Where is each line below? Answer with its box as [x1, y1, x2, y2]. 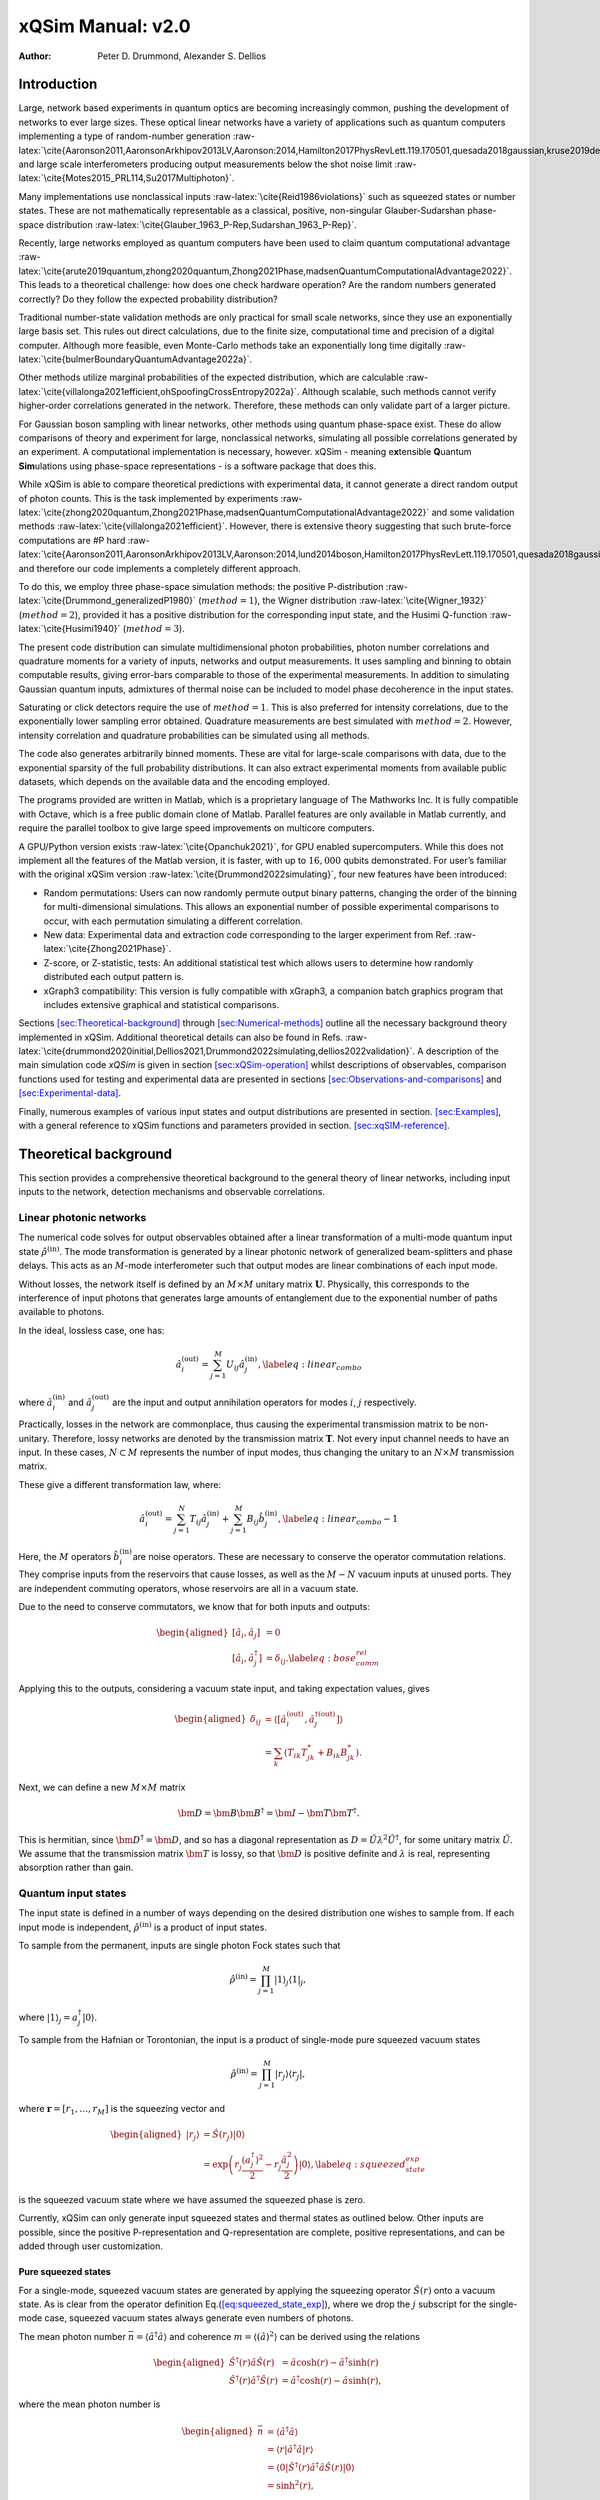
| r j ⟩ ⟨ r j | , [275, 2068, 306, 2082]
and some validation [431, 506, 515, 518]
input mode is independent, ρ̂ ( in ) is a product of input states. [18, 1920, 267, 1933]
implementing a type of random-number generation [18, 130, 231, 142]
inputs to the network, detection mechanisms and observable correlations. [18, 1186, 325, 1198]
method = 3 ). [125, 623, 185, 635]
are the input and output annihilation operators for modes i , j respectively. [111, 1396, 417, 1408]
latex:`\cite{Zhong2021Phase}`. [43, 943, 172, 955]
